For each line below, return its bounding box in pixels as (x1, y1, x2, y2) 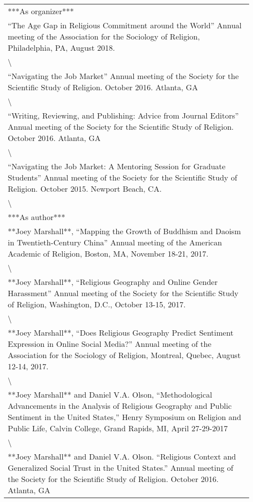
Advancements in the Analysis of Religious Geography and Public (8, 400, 232, 411)
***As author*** (8, 211, 65, 222)
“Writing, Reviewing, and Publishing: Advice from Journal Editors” (8, 110, 239, 121)
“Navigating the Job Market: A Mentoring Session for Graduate (8, 161, 226, 172)
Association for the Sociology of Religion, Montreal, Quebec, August (8, 349, 241, 361)
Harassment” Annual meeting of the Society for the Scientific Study (8, 287, 239, 299)
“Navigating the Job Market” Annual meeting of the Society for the (8, 70, 239, 81)
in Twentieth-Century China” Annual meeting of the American (8, 237, 222, 248)
